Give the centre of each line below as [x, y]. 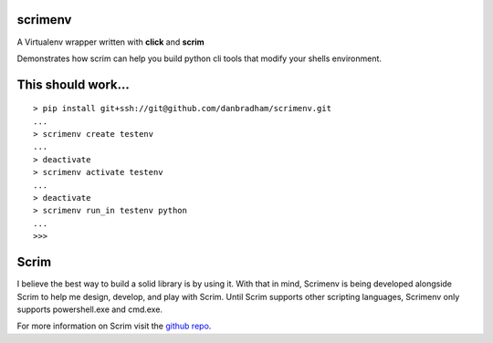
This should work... [73, 84]
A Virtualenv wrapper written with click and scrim [110, 42]
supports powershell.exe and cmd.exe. [90, 309]
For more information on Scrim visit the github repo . [114, 326]
